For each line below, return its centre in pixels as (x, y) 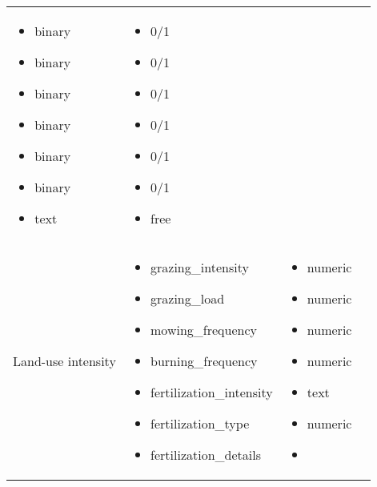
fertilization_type (200, 423)
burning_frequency (204, 361)
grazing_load (188, 298)
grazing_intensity (200, 267)
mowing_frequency (204, 330)
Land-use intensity (64, 361)
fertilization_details (206, 455)
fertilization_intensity (212, 392)
